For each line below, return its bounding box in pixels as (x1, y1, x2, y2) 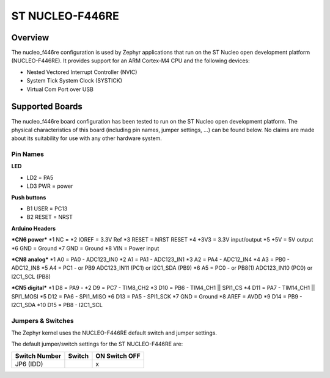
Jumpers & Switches (11, 316, 74, 325)
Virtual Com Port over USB (26, 86, 94, 93)
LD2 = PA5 (26, 174, 54, 181)
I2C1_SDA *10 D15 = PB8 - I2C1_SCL (11, 301, 103, 308)
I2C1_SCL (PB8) (11, 273, 51, 280)
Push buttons (11, 193, 46, 201)
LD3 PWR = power (26, 182, 73, 190)
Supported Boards (11, 102, 82, 112)
